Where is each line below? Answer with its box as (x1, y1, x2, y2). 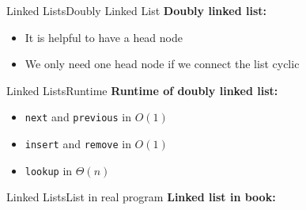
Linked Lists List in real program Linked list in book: (6, 189, 276, 205)
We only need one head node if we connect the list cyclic (25, 55, 300, 72)
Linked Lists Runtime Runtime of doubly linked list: (6, 82, 278, 98)
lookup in (25, 162, 73, 178)
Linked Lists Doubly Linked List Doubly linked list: (6, 2, 267, 18)
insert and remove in (25, 136, 131, 152)
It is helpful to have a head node (25, 29, 183, 45)
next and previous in (25, 109, 131, 125)
